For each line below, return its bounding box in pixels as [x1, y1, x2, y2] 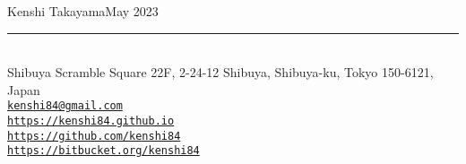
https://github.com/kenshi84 [7, 129, 181, 142]
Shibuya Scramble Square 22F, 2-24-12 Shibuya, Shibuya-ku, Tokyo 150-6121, [7, 63, 434, 82]
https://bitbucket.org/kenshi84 [7, 144, 200, 158]
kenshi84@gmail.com [7, 99, 123, 113]
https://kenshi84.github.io [7, 115, 175, 128]
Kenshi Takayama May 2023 [7, 2, 159, 20]
